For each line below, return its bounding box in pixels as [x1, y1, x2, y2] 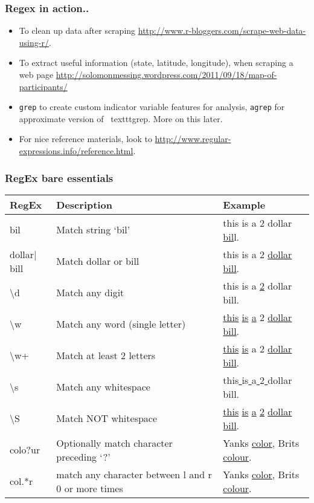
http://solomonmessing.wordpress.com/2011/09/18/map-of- [56, 68, 277, 80]
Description [56, 197, 112, 212]
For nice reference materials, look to [19, 132, 152, 145]
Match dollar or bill [56, 254, 139, 268]
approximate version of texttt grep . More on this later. [19, 112, 223, 125]
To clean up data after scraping [19, 24, 136, 37]
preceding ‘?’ [56, 449, 111, 464]
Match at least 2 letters [56, 348, 156, 363]
